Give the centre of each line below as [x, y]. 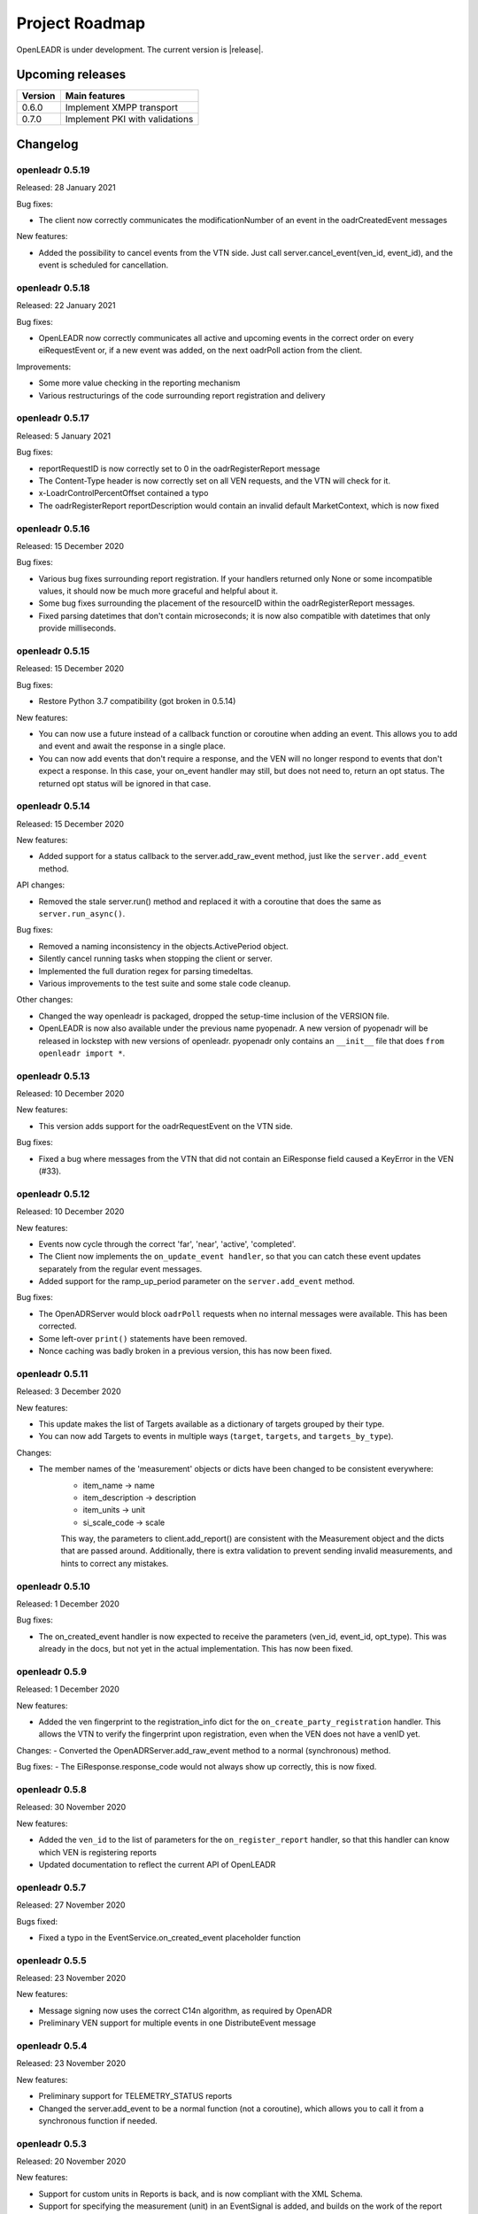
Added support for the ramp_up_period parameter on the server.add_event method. [197, 1281]
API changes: [41, 885]
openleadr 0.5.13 [53, 1076]
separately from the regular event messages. [120, 1269]
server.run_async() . [82, 913]
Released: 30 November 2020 [71, 1808]
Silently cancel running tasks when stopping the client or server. [156, 959]
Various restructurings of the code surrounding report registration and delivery [182, 395]
